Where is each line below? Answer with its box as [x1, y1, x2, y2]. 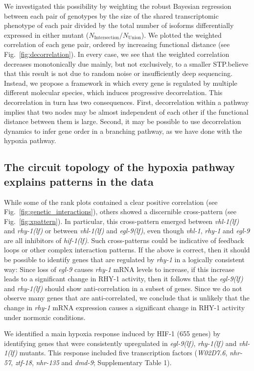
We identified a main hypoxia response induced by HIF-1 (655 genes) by [4, 328, 221, 339]
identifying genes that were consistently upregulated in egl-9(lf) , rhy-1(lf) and [4, 338, 237, 348]
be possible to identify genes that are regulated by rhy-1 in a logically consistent [4, 254, 245, 265]
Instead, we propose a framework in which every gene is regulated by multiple [4, 77, 237, 88]
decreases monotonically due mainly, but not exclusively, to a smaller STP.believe [4, 58, 249, 69]
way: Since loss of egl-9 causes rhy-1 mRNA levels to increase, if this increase [4, 264, 235, 274]
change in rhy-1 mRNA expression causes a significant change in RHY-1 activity [4, 302, 245, 313]
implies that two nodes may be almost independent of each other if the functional [4, 106, 249, 117]
